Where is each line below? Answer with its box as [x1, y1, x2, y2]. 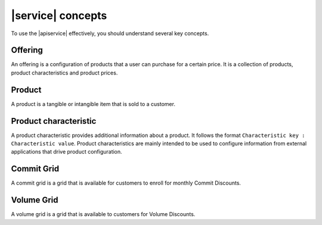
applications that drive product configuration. [11, 148, 122, 155]
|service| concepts [11, 9, 107, 22]
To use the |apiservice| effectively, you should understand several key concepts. [11, 30, 209, 37]
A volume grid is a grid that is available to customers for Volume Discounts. [11, 211, 196, 218]
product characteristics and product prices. [11, 69, 118, 76]
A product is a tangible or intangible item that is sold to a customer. [11, 100, 176, 107]
